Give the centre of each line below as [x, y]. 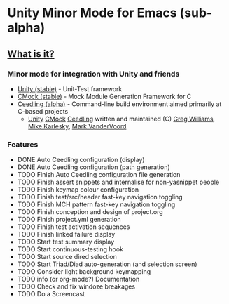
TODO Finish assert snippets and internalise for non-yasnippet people [118, 182]
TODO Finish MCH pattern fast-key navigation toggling [96, 204]
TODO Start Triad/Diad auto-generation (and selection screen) [107, 264]
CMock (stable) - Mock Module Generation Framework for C [104, 96]
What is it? [31, 54]
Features [23, 144]
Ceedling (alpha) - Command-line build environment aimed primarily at [119, 104]
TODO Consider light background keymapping [84, 272]
